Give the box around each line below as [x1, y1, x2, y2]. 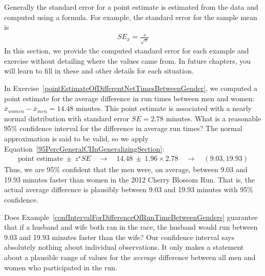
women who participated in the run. [4, 262, 117, 272]
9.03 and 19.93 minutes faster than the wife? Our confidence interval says [4, 231, 235, 242]
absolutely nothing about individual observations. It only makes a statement [4, 242, 244, 252]
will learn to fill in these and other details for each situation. [4, 65, 194, 76]
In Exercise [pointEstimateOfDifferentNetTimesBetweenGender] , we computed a [4, 83, 257, 94]
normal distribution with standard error [4, 113, 129, 123]
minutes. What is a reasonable [166, 113, 261, 123]
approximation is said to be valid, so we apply [4, 133, 149, 144]
